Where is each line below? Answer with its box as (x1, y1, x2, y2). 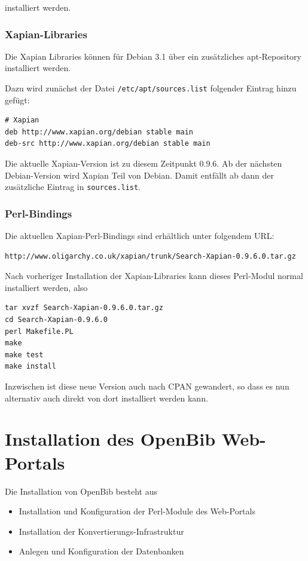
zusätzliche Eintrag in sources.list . (5, 180, 141, 193)
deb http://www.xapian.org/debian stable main (5, 127, 193, 136)
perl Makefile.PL (5, 327, 74, 336)
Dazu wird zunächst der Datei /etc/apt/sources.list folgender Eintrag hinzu (5, 82, 297, 94)
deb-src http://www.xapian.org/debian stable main (5, 139, 211, 148)
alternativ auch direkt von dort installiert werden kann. (5, 391, 208, 404)
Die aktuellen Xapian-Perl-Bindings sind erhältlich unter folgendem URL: (5, 229, 275, 242)
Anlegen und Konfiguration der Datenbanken (19, 545, 184, 557)
